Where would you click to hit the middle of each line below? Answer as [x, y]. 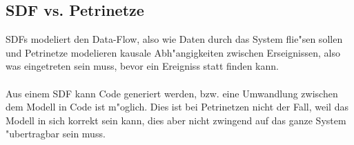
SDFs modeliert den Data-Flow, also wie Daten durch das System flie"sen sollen [174, 39]
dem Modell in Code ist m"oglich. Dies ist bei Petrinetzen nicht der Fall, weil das [177, 107]
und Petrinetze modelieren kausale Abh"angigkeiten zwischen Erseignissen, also [173, 52]
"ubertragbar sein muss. [56, 134]
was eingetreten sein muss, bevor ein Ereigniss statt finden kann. [142, 66]
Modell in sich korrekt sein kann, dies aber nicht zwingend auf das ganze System [176, 120]
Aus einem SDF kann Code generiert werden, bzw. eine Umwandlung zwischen [172, 93]
